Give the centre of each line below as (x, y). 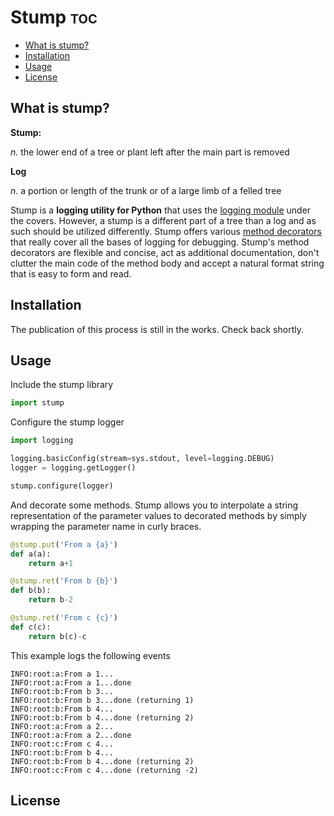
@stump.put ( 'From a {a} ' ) (64, 544)
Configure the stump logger (67, 422)
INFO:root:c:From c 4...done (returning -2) (104, 770)
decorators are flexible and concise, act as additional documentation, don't (165, 252)
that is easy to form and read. (71, 273)
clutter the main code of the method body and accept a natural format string (167, 263)
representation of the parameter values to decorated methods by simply (158, 515)
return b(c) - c (57, 636)
